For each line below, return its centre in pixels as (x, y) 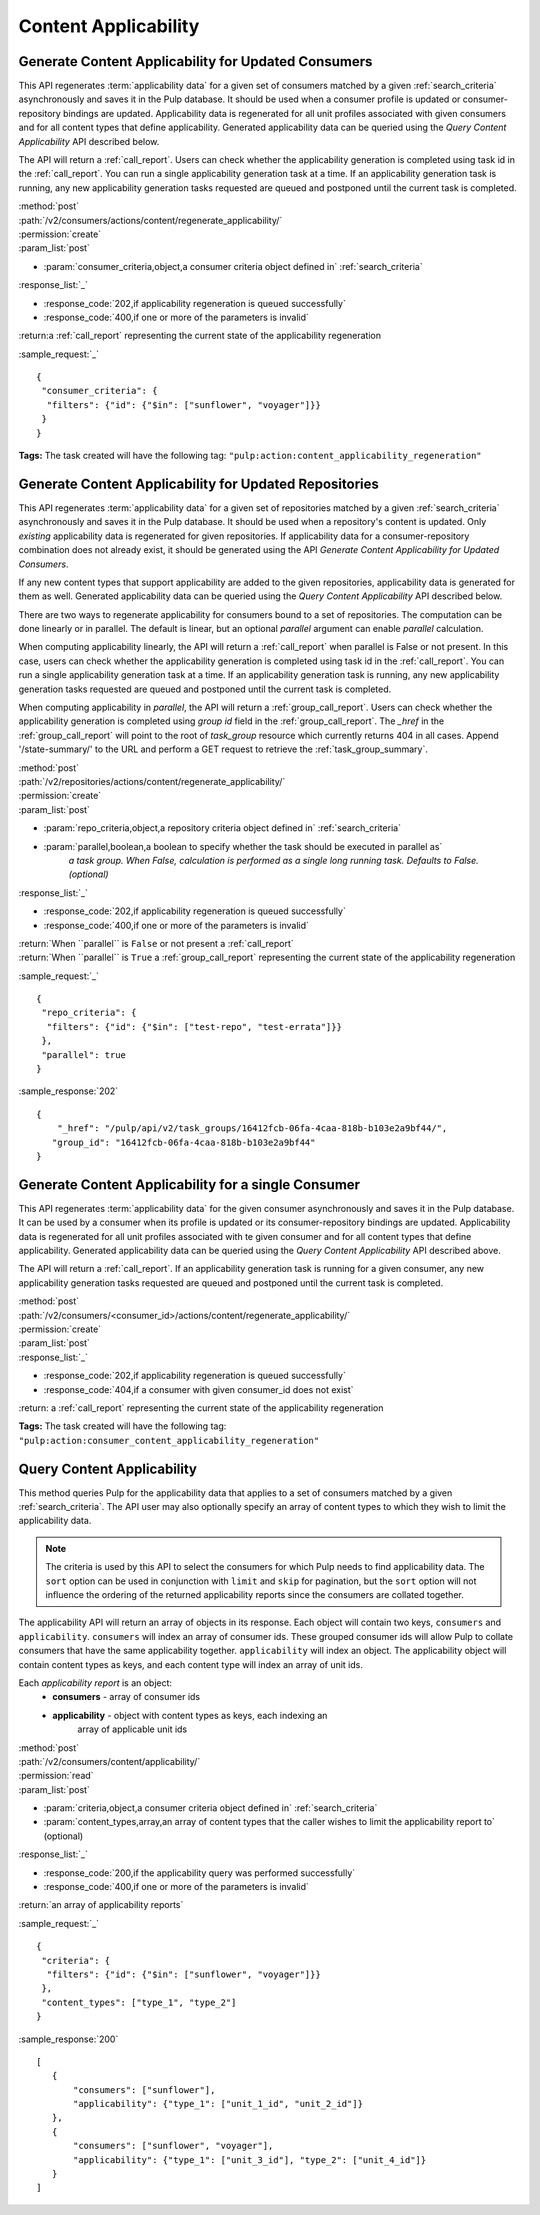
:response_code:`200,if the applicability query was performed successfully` (199, 1872)
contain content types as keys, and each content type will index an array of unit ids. (191, 1664)
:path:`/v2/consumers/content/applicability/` (109, 1761)
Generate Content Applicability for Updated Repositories (199, 483)
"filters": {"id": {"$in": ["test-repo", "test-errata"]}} (194, 1026)
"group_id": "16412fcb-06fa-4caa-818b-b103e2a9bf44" (183, 1142)
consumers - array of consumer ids (126, 1697)
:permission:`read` (56, 1776)
